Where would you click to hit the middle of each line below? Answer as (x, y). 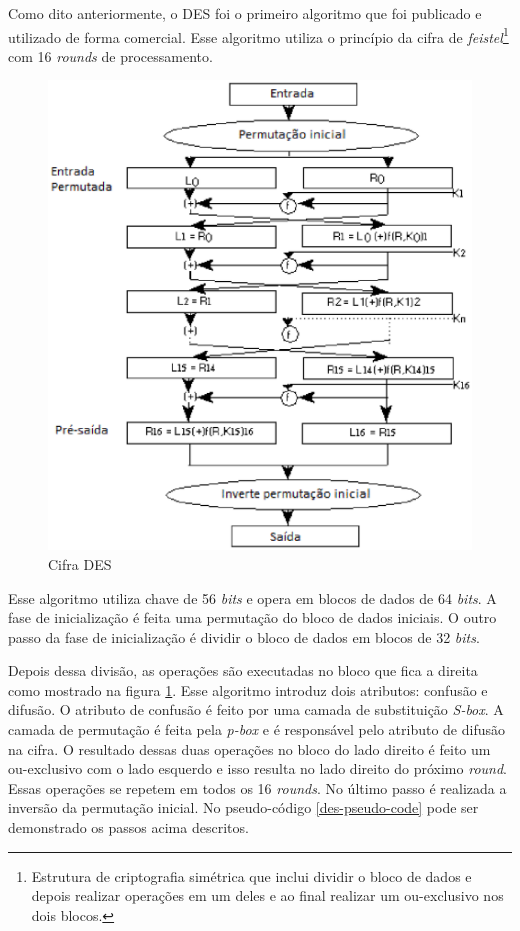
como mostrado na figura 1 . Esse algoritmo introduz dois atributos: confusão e (248, 689)
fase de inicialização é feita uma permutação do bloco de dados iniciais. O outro (252, 617)
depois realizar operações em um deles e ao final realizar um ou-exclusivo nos (267, 895)
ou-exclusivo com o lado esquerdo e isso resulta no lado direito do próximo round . (257, 768)
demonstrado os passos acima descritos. (128, 827)
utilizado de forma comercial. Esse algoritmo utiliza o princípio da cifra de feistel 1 (258, 35)
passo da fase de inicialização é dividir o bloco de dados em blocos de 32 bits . (244, 636)
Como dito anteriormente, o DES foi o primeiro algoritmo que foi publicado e (245, 13)
